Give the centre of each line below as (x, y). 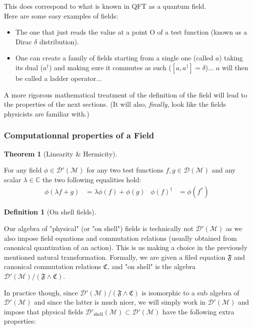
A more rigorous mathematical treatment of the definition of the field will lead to (126, 94)
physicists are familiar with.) (47, 113)
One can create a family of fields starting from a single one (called (114, 58)
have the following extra (198, 311)
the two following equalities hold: (92, 179)
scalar (13, 179)
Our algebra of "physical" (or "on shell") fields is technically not (99, 228)
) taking (231, 58)
